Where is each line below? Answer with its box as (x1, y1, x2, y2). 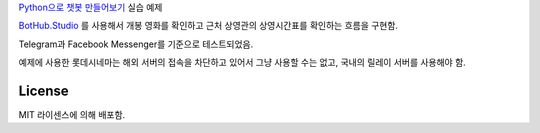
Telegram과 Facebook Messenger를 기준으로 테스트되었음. (18, 38, 254, 50)
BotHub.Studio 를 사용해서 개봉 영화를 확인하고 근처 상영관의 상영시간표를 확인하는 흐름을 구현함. (18, 20, 399, 32)
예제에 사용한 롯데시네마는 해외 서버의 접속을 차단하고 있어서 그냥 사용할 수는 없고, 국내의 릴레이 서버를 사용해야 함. (18, 56, 467, 69)
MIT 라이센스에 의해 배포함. (18, 109, 126, 121)
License (18, 82, 69, 99)
